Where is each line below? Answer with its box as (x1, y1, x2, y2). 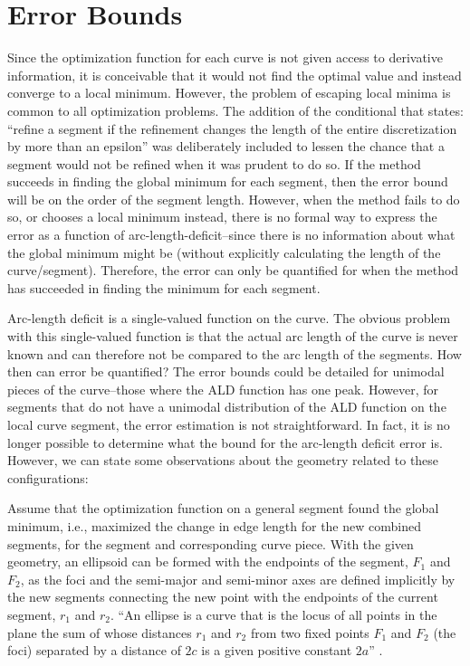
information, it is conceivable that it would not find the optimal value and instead (7, 65, 462, 84)
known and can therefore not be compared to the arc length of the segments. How (7, 344, 462, 363)
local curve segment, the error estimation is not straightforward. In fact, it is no (7, 415, 450, 433)
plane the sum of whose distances (7, 623, 192, 642)
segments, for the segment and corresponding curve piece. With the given (7, 534, 414, 553)
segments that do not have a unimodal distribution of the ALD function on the (7, 397, 446, 416)
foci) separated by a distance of (7, 641, 181, 660)
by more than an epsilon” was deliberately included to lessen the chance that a (7, 137, 445, 156)
